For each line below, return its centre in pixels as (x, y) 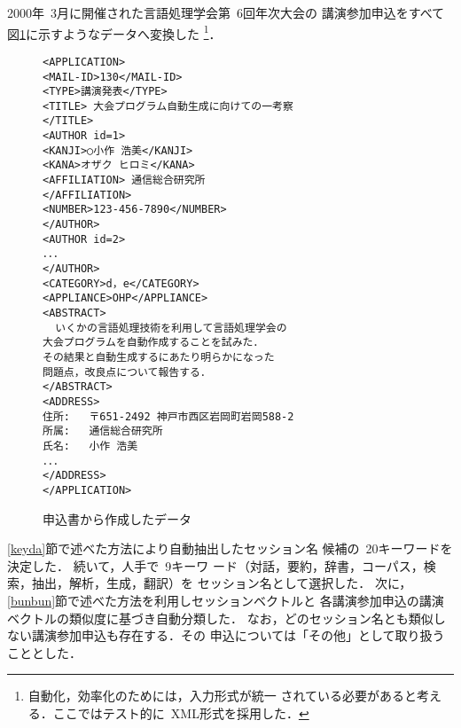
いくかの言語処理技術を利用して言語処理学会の (171, 328)
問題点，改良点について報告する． (127, 372)
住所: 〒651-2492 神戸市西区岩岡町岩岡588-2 (168, 416)
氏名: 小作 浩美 (90, 446)
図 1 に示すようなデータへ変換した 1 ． (114, 32)
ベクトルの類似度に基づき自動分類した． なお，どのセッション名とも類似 (220, 618)
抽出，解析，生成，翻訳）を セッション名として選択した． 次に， (222, 583)
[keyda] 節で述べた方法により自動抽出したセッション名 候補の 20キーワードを (230, 548)
